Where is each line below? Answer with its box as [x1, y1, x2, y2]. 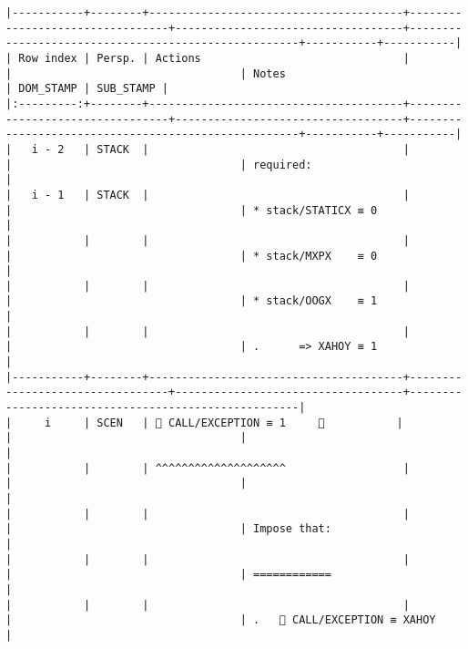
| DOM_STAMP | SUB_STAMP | [5, 82, 168, 96]
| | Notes [5, 67, 286, 80]
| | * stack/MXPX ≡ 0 [5, 249, 378, 263]
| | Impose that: [5, 522, 331, 536]
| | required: [5, 158, 312, 171]
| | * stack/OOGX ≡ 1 [5, 294, 378, 308]
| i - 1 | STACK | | [5, 188, 410, 201]
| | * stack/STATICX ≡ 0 [5, 203, 378, 217]
